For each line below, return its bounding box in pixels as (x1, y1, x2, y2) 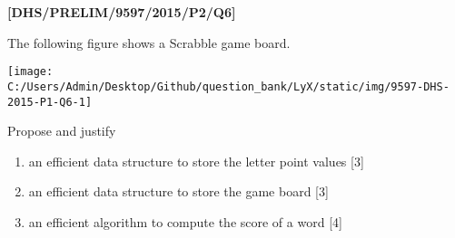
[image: (7, 65, 54, 79)
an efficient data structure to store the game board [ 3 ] (28, 182, 329, 201)
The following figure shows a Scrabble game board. (7, 33, 291, 52)
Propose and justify (7, 121, 116, 140)
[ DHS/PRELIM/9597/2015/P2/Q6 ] (7, 3, 236, 21)
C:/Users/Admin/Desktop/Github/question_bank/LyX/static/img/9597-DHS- (7, 80, 450, 93)
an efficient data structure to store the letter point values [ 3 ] (28, 151, 364, 170)
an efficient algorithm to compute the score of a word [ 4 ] (28, 212, 342, 231)
